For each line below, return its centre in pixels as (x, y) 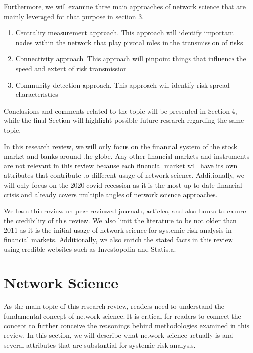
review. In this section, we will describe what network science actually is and (119, 335)
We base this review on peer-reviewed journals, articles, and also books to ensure (125, 211)
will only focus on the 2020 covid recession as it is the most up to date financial (123, 184)
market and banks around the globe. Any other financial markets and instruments (127, 156)
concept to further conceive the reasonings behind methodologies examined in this (127, 325)
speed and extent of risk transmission (71, 68)
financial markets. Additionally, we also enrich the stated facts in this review (118, 239)
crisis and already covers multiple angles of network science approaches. (111, 194)
